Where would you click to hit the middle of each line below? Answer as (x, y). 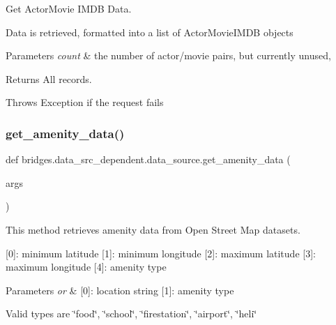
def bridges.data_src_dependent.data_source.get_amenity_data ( (148, 159)
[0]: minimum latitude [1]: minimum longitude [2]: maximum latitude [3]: (161, 253)
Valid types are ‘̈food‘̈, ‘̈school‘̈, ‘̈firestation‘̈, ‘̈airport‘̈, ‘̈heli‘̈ (131, 313)
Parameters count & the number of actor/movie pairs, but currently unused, (168, 55)
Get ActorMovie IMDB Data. (69, 8)
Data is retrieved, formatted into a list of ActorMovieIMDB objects (150, 32)
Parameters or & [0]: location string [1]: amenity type (120, 290)
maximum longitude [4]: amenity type (86, 267)
